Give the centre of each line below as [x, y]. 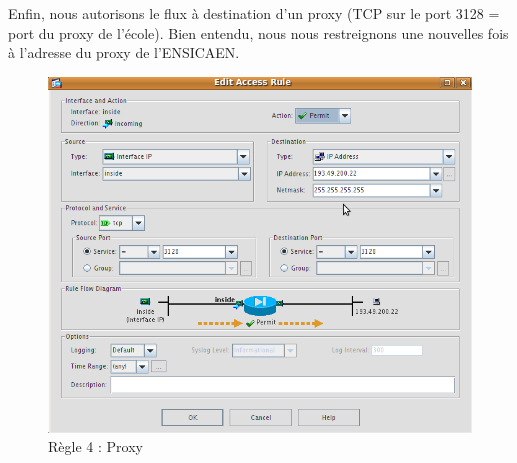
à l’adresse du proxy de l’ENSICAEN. [124, 52]
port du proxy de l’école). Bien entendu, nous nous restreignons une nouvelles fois [258, 32]
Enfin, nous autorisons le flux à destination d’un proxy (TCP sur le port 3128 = [254, 13]
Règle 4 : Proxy [95, 446]
